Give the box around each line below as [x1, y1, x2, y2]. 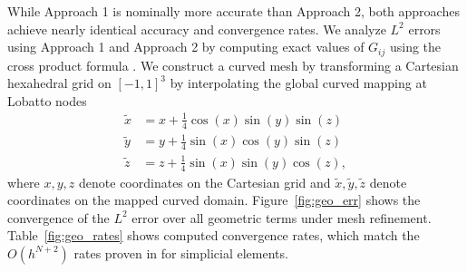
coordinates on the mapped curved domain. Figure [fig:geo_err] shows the [7, 190, 421, 209]
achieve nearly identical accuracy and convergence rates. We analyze [7, 19, 386, 38]
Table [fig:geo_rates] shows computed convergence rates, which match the [7, 226, 420, 245]
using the [389, 37, 442, 56]
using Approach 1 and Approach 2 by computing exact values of [7, 37, 365, 56]
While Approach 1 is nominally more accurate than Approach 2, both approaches [7, 2, 460, 20]
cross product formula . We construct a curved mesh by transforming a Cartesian [7, 55, 459, 74]
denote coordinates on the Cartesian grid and [79, 172, 331, 191]
